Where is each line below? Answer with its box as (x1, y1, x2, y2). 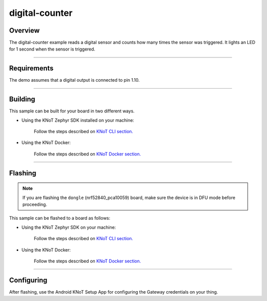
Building (9, 95, 36, 103)
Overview (9, 26, 40, 35)
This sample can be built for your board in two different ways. (9, 108, 135, 114)
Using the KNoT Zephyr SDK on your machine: (21, 224, 116, 230)
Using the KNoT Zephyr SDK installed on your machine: (21, 117, 134, 123)
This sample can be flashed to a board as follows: (9, 215, 111, 221)
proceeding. (22, 201, 47, 207)
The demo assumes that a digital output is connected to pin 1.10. (9, 77, 140, 83)
